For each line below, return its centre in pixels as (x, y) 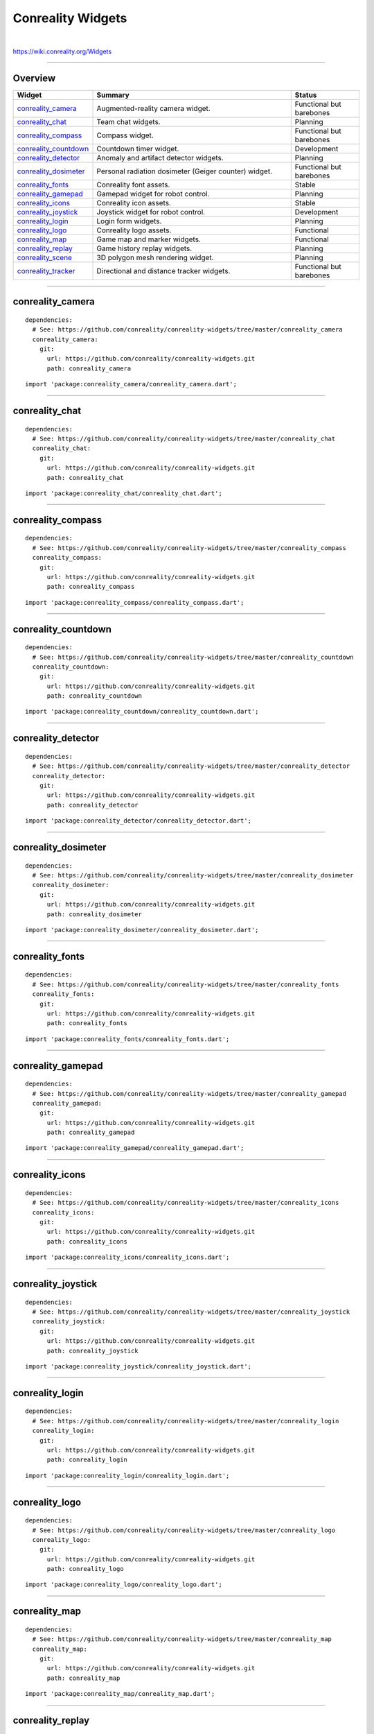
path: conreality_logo (85, 1569)
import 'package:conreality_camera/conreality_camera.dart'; (131, 384)
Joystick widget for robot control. (151, 212)
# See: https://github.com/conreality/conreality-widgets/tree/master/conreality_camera (187, 330)
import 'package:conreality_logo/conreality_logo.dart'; (124, 1585)
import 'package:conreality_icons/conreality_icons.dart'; (127, 1257)
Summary (113, 95)
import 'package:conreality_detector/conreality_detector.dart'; (139, 821)
